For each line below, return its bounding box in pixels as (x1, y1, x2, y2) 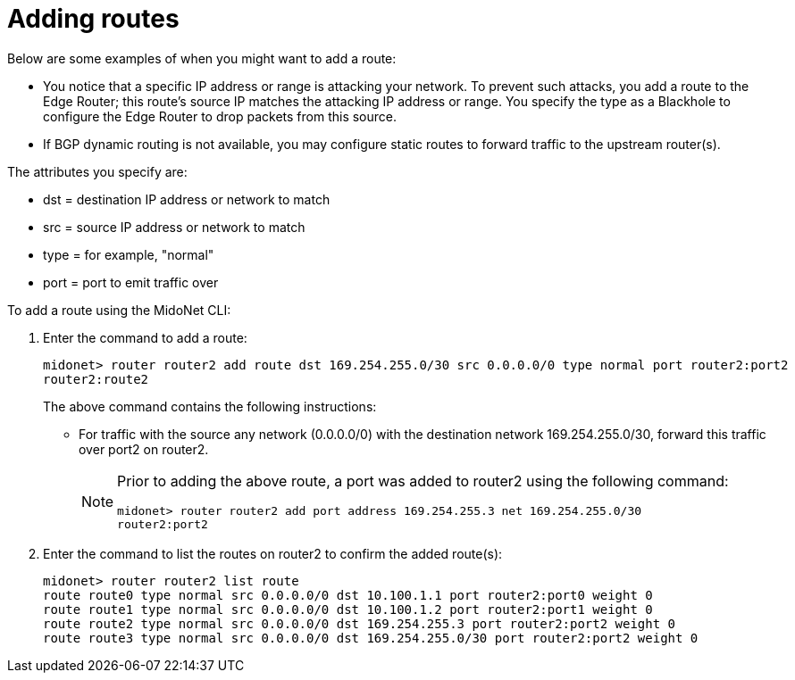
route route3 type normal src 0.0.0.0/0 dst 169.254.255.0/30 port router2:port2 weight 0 (43, 630, 699, 645)
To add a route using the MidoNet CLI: (7, 302, 231, 318)
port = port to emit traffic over (43, 274, 219, 290)
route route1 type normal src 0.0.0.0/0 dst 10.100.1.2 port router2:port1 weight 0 (43, 601, 653, 617)
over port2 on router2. (79, 441, 209, 457)
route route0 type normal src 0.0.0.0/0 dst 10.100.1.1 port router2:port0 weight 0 (43, 587, 653, 602)
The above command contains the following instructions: (43, 398, 377, 414)
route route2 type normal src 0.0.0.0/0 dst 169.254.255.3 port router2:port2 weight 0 (43, 616, 676, 631)
